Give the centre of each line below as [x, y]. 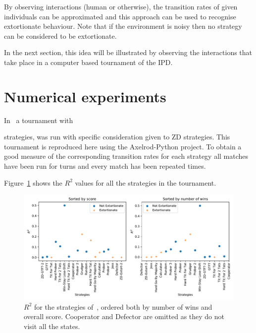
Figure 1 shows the [33, 182]
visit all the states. [52, 326]
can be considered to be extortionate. [60, 35]
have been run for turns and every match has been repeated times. [105, 166]
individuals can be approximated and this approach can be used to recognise [120, 16]
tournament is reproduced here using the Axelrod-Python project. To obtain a [123, 146]
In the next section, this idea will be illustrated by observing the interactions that [128, 52]
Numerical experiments [85, 96]
